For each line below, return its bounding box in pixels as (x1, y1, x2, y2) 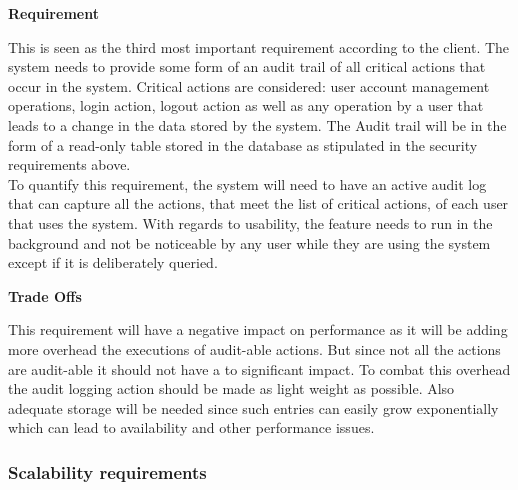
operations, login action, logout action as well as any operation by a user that (8, 95, 484, 116)
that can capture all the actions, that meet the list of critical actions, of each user (8, 193, 509, 214)
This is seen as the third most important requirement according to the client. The (8, 36, 510, 57)
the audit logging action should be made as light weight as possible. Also (8, 378, 455, 399)
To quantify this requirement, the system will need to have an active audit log (8, 173, 487, 194)
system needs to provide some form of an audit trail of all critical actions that (8, 56, 486, 77)
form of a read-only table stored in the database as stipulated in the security (8, 134, 478, 155)
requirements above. (8, 154, 131, 175)
